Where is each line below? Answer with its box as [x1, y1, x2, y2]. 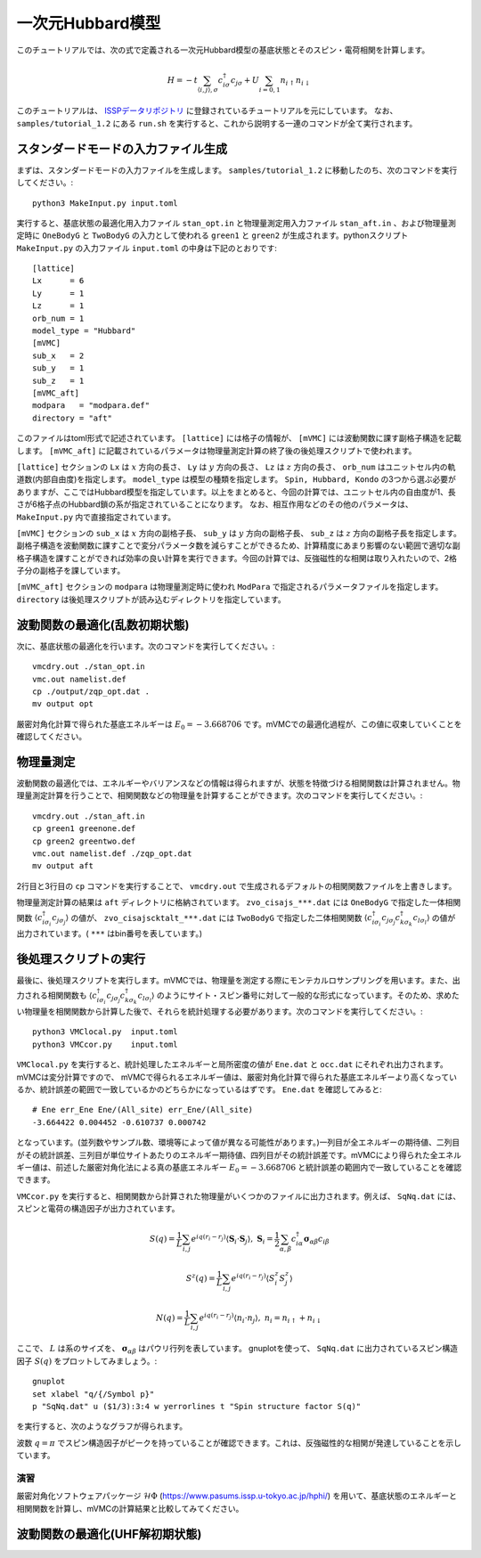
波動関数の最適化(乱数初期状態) [16, 617, 190, 632]
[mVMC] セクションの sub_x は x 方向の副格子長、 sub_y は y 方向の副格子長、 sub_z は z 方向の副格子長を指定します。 [16, 527, 462, 538]
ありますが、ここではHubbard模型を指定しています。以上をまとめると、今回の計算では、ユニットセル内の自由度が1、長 [16, 486, 456, 497]
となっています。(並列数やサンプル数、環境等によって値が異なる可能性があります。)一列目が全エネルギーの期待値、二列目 [16, 1137, 461, 1148]
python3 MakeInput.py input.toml [32, 198, 178, 208]
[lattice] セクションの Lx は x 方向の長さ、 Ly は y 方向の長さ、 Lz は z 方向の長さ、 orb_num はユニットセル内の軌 [16, 461, 456, 472]
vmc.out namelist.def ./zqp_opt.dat [32, 848, 192, 859]
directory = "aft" [32, 412, 113, 423]
